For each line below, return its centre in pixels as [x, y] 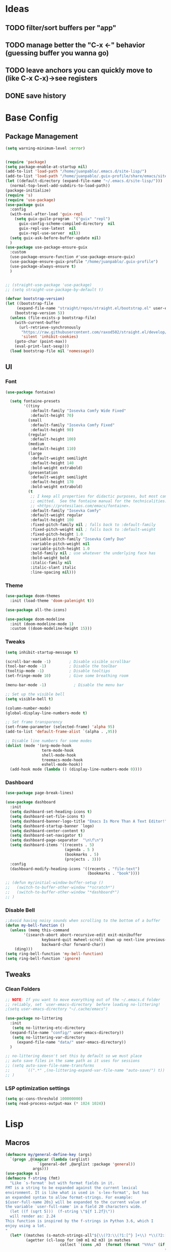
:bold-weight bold [50, 558]
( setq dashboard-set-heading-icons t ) [51, 812]
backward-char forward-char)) [74, 944]
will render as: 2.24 [33, 1216]
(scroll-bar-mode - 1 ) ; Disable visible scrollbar [68, 662]
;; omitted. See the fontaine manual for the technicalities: [99, 501]
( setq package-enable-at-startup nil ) [46, 167]
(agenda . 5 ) [79, 850]
